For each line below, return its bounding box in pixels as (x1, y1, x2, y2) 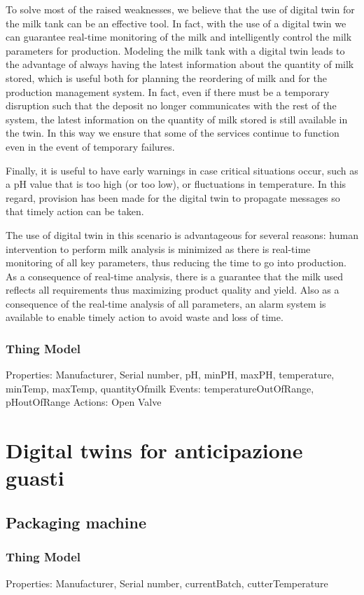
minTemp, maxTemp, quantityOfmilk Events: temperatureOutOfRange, (6, 381, 314, 395)
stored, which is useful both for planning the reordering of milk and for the (6, 70, 328, 85)
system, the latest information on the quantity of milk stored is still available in (6, 111, 348, 126)
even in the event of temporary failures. (6, 139, 175, 153)
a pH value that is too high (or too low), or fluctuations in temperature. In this (6, 177, 346, 191)
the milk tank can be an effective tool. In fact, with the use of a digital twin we (6, 15, 346, 30)
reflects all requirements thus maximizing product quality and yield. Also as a (6, 282, 339, 297)
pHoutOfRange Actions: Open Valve (6, 395, 162, 409)
